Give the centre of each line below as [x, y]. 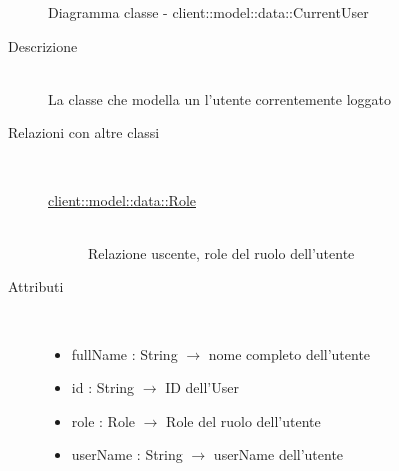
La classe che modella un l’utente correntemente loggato [219, 98]
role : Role [103, 420]
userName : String [127, 454]
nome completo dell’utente [289, 353]
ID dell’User [202, 387]
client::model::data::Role [122, 199]
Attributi [36, 286]
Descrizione [43, 45]
